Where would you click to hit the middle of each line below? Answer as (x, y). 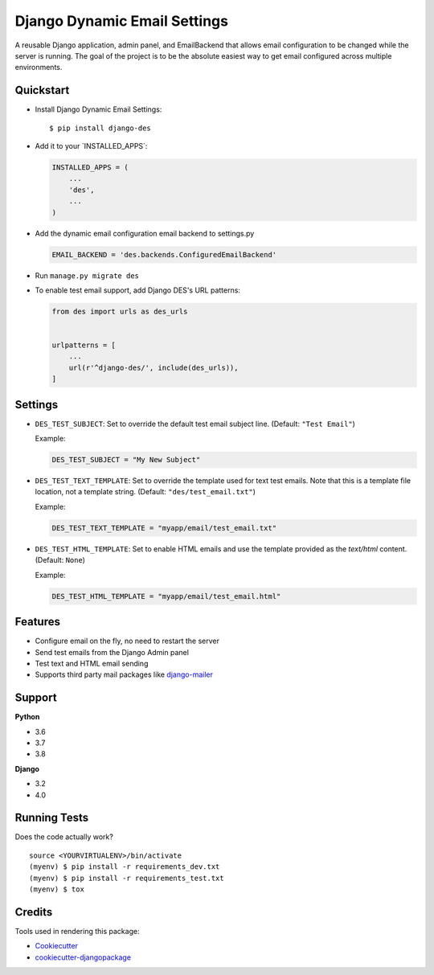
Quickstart (42, 90)
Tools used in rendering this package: (77, 931)
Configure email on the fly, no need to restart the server (127, 641)
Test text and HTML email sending (92, 663)
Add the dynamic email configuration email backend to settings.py (145, 233)
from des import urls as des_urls (120, 311)
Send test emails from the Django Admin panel (112, 652)
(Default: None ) (60, 560)
